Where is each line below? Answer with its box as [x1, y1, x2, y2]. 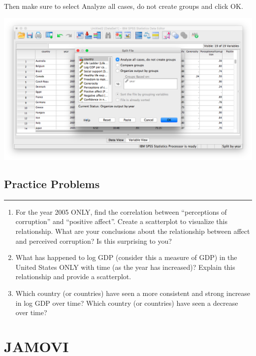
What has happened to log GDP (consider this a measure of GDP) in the [15, 252, 237, 262]
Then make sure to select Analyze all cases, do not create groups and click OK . [4, 1, 243, 11]
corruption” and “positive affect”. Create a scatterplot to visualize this [15, 216, 227, 227]
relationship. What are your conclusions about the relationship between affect [15, 226, 250, 236]
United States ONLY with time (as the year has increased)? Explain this [15, 261, 235, 272]
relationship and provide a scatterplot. [15, 271, 131, 282]
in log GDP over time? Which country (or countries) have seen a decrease [15, 297, 238, 308]
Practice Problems [4, 176, 100, 191]
